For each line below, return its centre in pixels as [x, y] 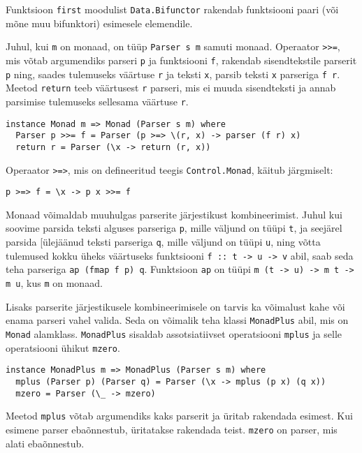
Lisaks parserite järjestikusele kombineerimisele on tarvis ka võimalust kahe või [175, 306]
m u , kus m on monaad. [54, 283]
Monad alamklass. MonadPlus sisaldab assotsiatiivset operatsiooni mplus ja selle [174, 333]
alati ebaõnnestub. [45, 443]
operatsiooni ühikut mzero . [63, 347]
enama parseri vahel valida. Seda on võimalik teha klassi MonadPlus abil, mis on [177, 320]
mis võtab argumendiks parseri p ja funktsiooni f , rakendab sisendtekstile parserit [181, 60]
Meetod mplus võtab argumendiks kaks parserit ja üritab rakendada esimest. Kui [179, 416]
